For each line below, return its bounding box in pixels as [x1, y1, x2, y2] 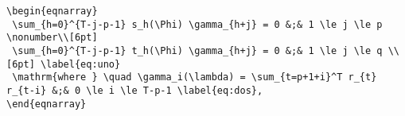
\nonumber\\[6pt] [6, 32, 98, 44]
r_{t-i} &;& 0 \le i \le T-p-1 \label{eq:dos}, [6, 84, 263, 96]
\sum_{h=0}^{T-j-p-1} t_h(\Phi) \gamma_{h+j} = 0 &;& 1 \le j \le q [12, 44, 383, 56]
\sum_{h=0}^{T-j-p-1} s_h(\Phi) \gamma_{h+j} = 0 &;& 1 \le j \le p [12, 18, 383, 30]
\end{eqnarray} [6, 98, 87, 110]
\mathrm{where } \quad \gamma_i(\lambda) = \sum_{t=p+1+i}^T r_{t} [12, 72, 377, 83]
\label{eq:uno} [40, 58, 121, 70]
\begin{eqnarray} [6, 6, 98, 17]
